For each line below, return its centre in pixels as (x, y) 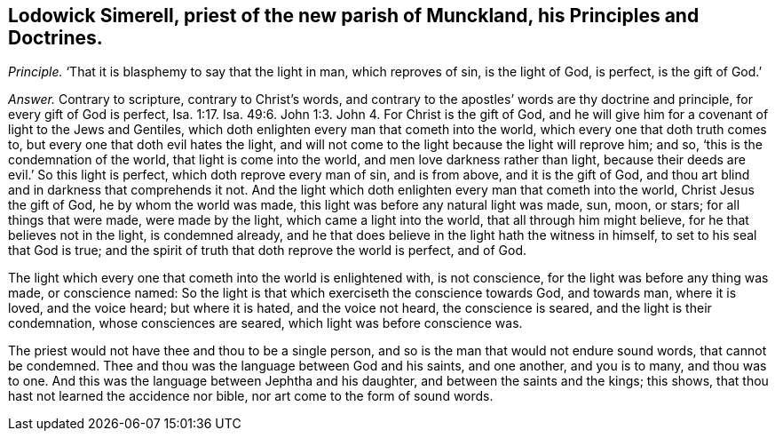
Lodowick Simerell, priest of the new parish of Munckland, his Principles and (354, 16)
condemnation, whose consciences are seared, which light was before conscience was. (265, 323)
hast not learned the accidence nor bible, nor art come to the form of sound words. (251, 396)
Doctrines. (55, 38)
